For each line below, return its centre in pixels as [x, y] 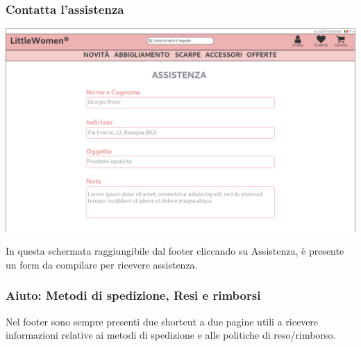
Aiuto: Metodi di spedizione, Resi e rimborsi [133, 295]
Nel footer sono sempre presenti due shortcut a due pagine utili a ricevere [162, 321]
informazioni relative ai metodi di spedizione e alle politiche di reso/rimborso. [171, 335]
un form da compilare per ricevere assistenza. [102, 264]
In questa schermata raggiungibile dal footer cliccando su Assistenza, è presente [175, 251]
